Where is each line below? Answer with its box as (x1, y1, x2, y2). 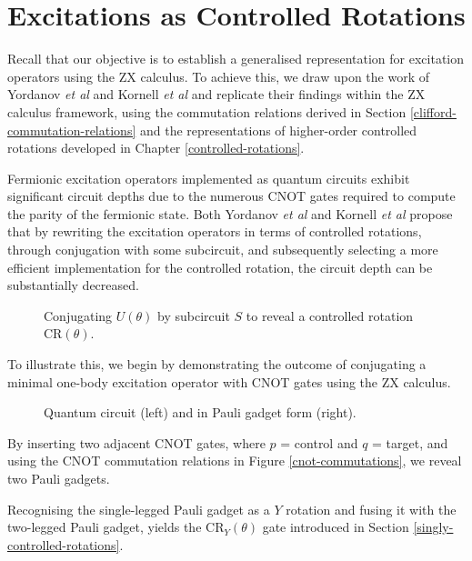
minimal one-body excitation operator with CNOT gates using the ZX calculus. (7, 372, 451, 391)
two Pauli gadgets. (7, 469, 110, 487)
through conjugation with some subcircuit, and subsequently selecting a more (7, 240, 438, 259)
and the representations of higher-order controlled (139, 120, 417, 139)
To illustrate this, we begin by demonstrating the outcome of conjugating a (7, 355, 427, 374)
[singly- (413, 517, 454, 536)
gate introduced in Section (262, 517, 409, 536)
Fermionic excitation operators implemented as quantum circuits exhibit (7, 168, 410, 187)
